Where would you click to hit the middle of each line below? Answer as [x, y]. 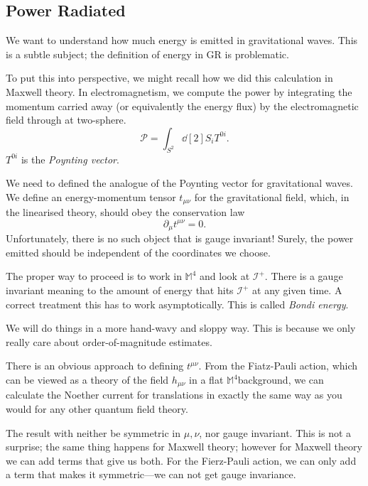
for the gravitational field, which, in [272, 196]
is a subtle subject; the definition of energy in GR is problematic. [147, 54]
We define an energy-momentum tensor [91, 196]
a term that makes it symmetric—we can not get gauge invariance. [151, 474]
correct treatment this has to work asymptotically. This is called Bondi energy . [177, 304]
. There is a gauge [304, 276]
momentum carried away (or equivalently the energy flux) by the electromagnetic [182, 106]
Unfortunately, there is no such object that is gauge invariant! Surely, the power [180, 238]
